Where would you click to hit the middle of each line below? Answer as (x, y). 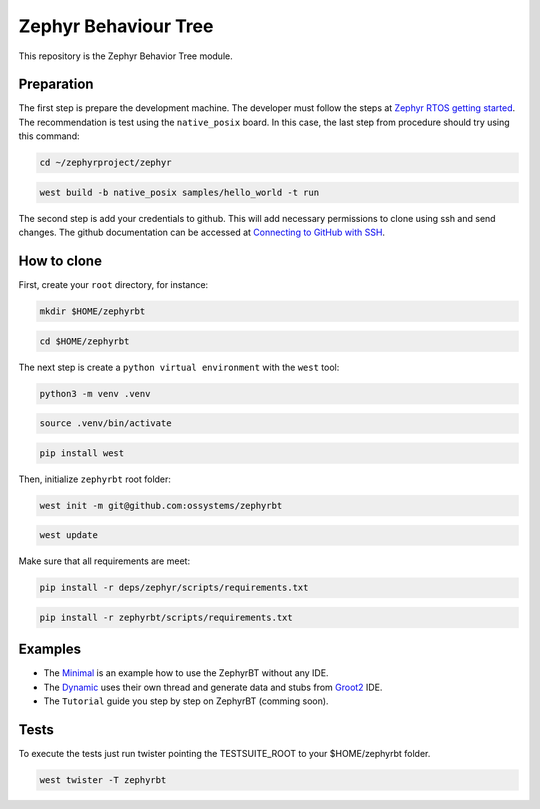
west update (69, 535)
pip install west (82, 453)
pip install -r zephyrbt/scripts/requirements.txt (166, 617)
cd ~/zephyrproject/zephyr (105, 163)
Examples (50, 649)
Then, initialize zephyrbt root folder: (95, 479)
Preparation (56, 84)
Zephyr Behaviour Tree (116, 26)
